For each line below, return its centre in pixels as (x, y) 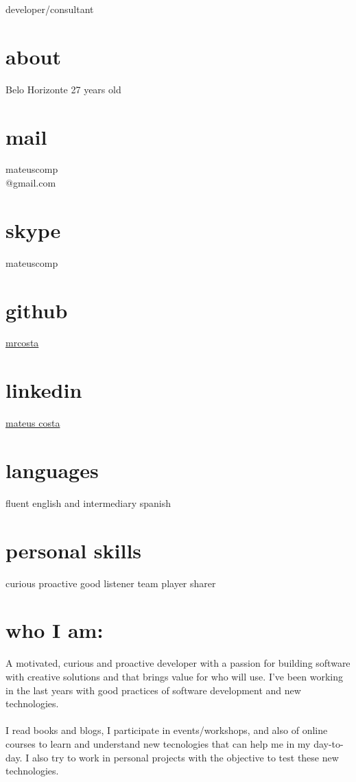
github (37, 310)
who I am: (55, 630)
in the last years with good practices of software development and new (153, 690)
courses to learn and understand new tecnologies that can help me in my (158, 743)
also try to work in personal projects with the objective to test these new (185, 757)
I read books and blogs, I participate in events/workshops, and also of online (167, 730)
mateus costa (33, 423)
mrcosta (22, 343)
